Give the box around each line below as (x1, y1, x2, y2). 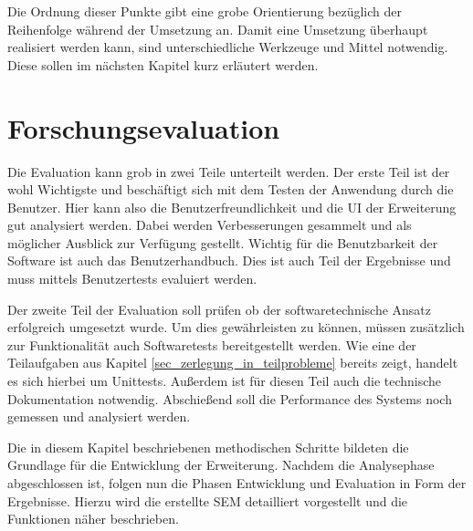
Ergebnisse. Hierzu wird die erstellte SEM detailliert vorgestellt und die (7, 491, 408, 510)
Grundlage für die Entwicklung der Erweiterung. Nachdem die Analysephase (7, 455, 435, 474)
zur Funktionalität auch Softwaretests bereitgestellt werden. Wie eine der (7, 335, 416, 354)
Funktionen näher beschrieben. (7, 509, 179, 528)
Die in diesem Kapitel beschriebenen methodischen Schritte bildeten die (7, 437, 409, 456)
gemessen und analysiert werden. (7, 407, 191, 426)
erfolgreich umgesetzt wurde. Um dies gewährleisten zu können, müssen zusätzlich (7, 318, 465, 337)
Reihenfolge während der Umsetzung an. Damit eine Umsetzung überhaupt (7, 19, 428, 38)
